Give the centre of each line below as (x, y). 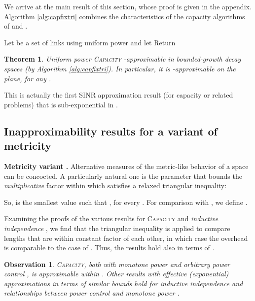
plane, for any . (28, 78)
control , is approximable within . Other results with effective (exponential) (116, 274)
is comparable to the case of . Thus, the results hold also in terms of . (109, 248)
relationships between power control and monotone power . (92, 293)
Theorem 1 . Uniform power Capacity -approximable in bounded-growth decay (123, 59)
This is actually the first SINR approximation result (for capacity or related (119, 95)
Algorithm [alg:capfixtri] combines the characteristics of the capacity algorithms (125, 16)
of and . (16, 26)
